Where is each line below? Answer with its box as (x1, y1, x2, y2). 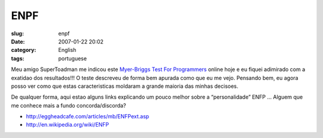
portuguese (58, 54, 87, 62)
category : (11, 47, 36, 54)
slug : (11, 30, 24, 37)
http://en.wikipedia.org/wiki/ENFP (26, 121, 109, 128)
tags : (11, 54, 25, 62)
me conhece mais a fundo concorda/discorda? (11, 102, 126, 109)
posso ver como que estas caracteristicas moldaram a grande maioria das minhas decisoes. (11, 82, 239, 90)
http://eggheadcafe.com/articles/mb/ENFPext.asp (26, 113, 150, 120)
